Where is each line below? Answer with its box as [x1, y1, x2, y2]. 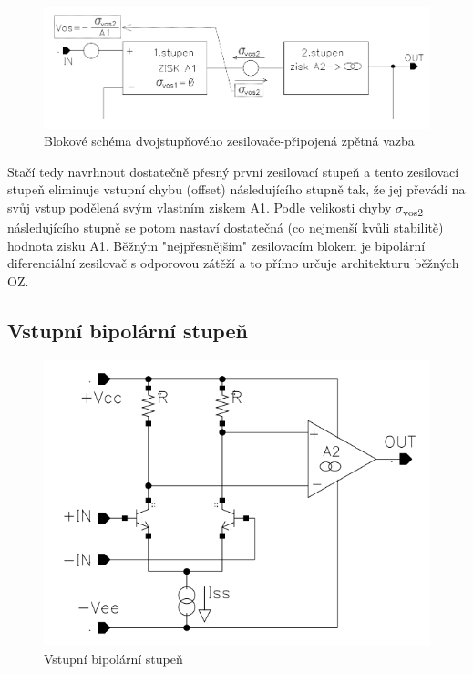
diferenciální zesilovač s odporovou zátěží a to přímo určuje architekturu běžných [7, 254, 459, 273]
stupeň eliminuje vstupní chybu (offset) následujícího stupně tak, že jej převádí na [7, 180, 466, 199]
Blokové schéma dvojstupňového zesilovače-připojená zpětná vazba [44, 131, 415, 150]
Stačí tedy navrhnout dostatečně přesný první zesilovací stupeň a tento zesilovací [7, 161, 459, 181]
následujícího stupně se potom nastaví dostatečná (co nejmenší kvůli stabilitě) [7, 218, 444, 237]
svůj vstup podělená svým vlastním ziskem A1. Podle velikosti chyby [7, 198, 392, 216]
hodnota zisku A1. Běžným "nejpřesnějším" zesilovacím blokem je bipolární [7, 235, 426, 254]
